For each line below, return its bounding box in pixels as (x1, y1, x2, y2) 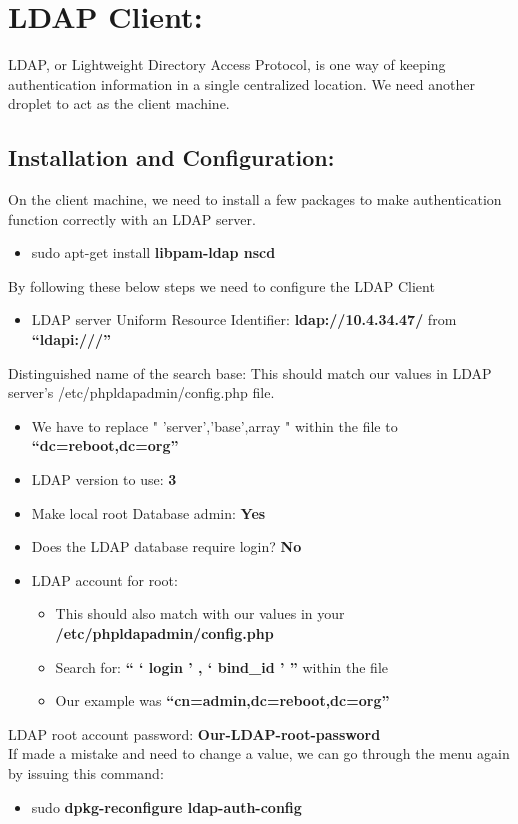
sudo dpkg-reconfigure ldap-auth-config (31, 796, 302, 817)
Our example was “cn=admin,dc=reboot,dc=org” (55, 690, 390, 711)
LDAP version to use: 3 (31, 469, 177, 490)
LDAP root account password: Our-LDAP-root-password (8, 723, 381, 744)
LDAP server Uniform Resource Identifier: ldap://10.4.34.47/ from (31, 309, 457, 330)
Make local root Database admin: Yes (31, 502, 266, 523)
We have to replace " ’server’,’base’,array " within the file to (31, 415, 398, 436)
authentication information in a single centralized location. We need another (8, 73, 475, 94)
